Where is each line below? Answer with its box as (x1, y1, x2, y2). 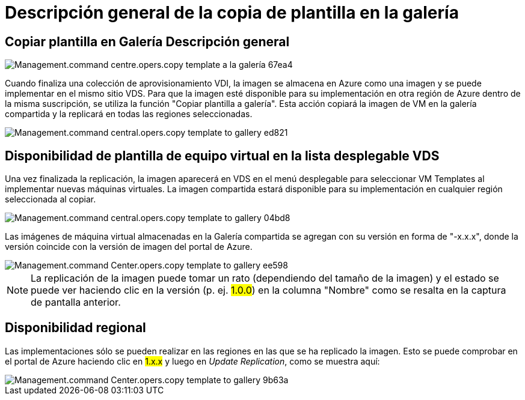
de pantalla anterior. (31, 296, 121, 309)
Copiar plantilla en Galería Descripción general (5, 34, 290, 49)
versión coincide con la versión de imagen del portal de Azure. (5, 241, 253, 252)
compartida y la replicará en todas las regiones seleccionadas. (5, 109, 253, 120)
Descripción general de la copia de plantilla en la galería (5, 2, 459, 23)
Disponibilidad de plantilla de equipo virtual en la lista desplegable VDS (5, 148, 440, 163)
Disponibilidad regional (5, 320, 146, 336)
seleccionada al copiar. (5, 194, 96, 205)
